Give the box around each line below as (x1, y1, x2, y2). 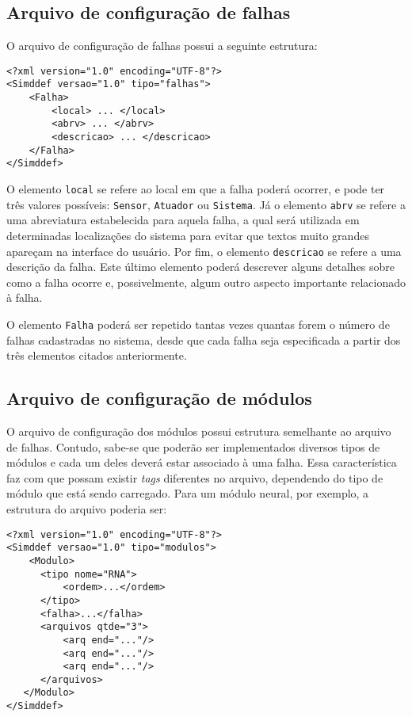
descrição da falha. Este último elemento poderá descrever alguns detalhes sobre (6, 258, 395, 275)
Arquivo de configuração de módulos (6, 386, 312, 410)
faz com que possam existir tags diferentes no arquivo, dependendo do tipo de (6, 469, 383, 486)
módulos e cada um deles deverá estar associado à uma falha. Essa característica (6, 454, 397, 471)
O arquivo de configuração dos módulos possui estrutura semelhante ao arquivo (6, 423, 391, 440)
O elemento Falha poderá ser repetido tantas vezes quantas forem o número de (6, 315, 390, 332)
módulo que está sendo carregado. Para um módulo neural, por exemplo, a (6, 485, 369, 502)
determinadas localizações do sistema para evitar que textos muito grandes (6, 227, 369, 243)
